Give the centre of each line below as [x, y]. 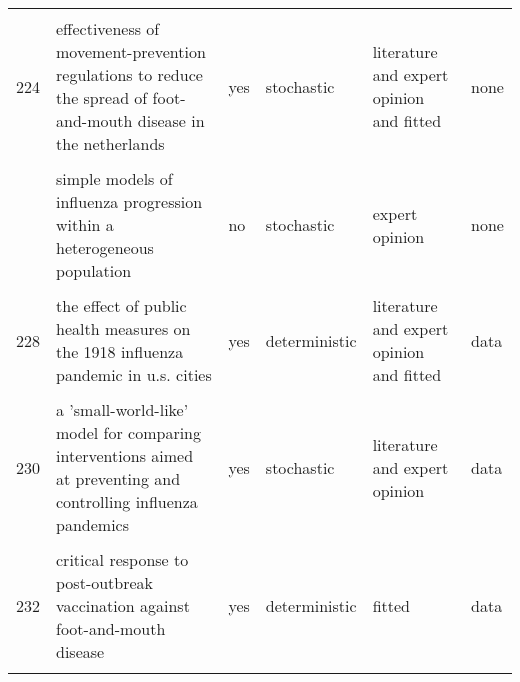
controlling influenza [127, 501]
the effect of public [121, 305]
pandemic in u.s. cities [134, 374]
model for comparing [129, 432]
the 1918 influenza [120, 351]
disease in [171, 120]
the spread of [102, 97]
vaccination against [123, 605]
